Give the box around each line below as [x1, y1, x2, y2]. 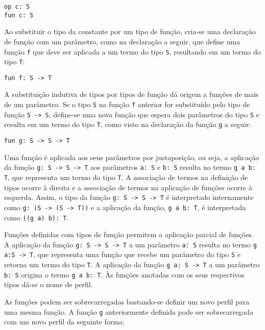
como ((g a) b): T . [4, 212, 69, 222]
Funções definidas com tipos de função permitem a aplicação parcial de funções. [4, 229, 254, 240]
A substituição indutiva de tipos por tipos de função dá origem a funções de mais [4, 89, 259, 99]
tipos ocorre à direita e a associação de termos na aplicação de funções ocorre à [4, 182, 252, 192]
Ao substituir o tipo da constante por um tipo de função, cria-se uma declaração [4, 26, 256, 37]
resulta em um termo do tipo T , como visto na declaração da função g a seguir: [4, 119, 251, 130]
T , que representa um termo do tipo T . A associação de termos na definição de [4, 171, 248, 182]
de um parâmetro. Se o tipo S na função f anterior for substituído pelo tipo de [4, 99, 250, 110]
